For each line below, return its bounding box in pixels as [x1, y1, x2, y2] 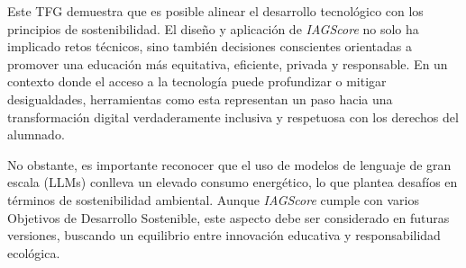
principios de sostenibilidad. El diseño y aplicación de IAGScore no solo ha [7, 19, 419, 38]
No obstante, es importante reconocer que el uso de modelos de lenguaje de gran [7, 155, 452, 174]
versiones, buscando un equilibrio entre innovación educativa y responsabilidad [7, 226, 441, 245]
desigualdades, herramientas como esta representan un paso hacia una [7, 89, 393, 108]
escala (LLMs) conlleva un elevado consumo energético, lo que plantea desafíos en [7, 173, 458, 192]
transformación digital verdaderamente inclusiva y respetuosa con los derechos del [7, 107, 459, 126]
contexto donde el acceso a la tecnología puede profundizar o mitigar [7, 72, 387, 91]
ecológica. [7, 243, 60, 262]
